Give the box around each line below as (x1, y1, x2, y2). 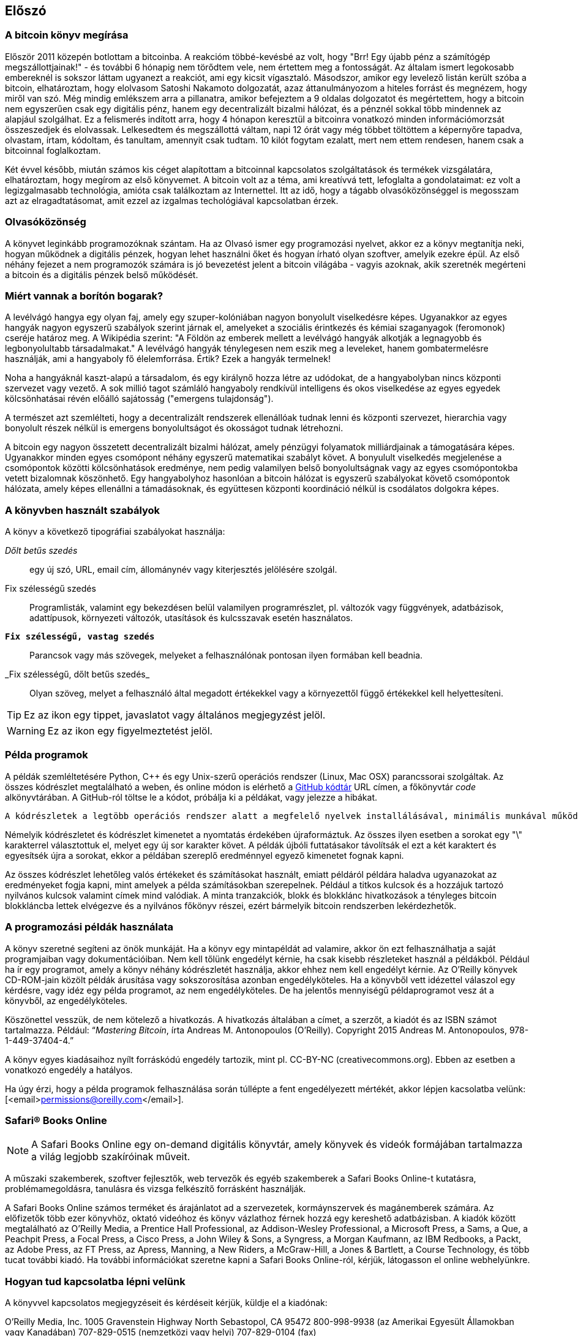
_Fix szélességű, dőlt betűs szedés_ (5, 669, 150, 680)
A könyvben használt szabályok (5, 504, 160, 516)
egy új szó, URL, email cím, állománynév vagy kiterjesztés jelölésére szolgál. (29, 564, 337, 575)
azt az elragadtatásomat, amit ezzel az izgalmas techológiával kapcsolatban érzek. (5, 195, 339, 206)
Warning (7, 725, 45, 738)
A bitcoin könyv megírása (5, 29, 129, 42)
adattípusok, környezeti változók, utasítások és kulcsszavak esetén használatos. (29, 613, 353, 624)
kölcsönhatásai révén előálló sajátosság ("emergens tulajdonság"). (5, 393, 274, 404)
